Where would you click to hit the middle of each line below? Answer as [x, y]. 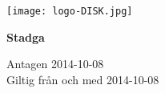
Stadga [26, 36]
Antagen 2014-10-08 [55, 64]
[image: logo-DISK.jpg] [70, 11]
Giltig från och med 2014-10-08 [83, 79]
